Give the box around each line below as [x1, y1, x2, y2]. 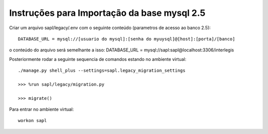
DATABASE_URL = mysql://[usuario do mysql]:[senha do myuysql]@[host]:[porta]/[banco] [18, 36, 235, 42]
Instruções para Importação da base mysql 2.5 [9, 7, 205, 18]
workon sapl [18, 118, 47, 124]
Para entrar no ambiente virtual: [9, 106, 74, 112]
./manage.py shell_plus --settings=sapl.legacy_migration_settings [18, 68, 186, 74]
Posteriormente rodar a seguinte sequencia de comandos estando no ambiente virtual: [9, 56, 187, 62]
